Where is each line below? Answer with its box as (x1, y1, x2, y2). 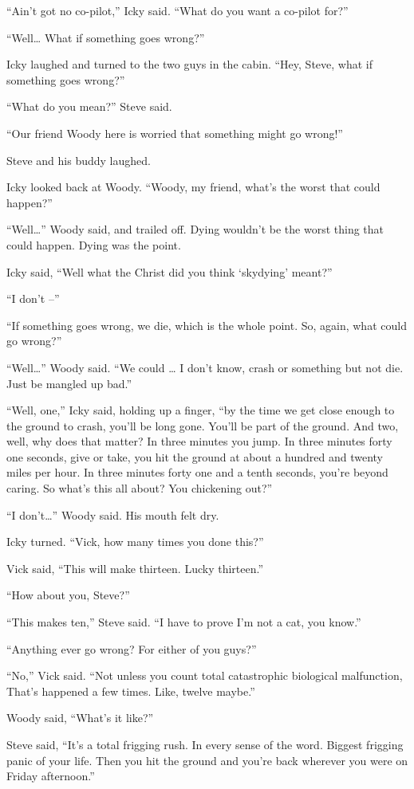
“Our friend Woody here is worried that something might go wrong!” (6, 124, 343, 141)
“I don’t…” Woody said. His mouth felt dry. (6, 506, 219, 523)
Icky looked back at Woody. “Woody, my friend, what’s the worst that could (6, 179, 380, 195)
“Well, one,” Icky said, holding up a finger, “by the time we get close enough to (6, 402, 395, 418)
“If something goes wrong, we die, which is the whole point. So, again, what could (6, 316, 407, 333)
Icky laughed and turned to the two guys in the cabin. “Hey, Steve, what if (6, 56, 373, 73)
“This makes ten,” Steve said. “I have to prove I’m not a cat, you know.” (6, 614, 361, 630)
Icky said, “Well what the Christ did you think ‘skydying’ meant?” (6, 263, 333, 280)
